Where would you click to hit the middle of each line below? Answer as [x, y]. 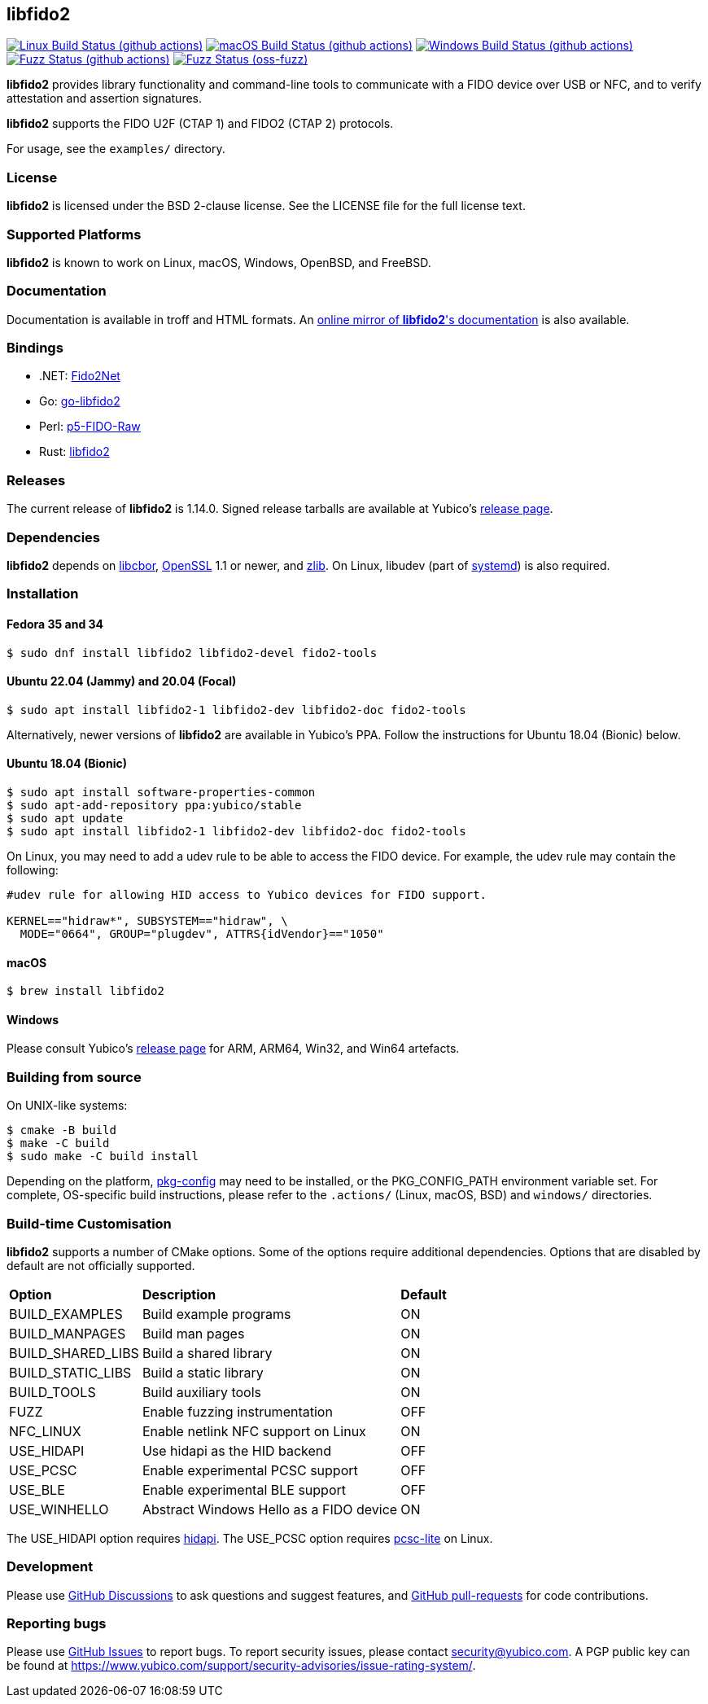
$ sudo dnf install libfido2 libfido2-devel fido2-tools [192, 653]
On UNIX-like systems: [67, 1106]
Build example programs [216, 1314]
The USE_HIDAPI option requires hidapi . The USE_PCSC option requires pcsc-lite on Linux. [250, 1538]
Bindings [35, 348]
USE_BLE [37, 1489]
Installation [43, 594]
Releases [36, 480]
